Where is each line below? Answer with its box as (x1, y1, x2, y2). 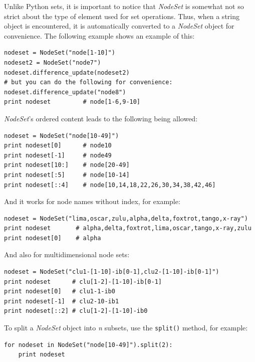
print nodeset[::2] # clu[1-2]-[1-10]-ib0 (4, 307, 148, 315)
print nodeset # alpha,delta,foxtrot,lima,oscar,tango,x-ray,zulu (4, 225, 251, 232)
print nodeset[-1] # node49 (4, 151, 112, 159)
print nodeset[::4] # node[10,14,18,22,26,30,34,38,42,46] (4, 181, 216, 189)
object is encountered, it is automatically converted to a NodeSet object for (4, 21, 234, 31)
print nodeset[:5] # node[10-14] (4, 171, 130, 178)
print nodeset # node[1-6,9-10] (4, 98, 141, 106)
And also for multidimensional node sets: (4, 249, 130, 260)
